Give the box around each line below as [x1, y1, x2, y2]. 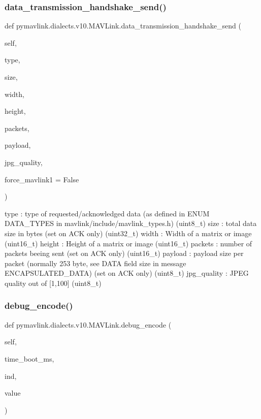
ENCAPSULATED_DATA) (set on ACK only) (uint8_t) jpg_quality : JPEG [5, 268, 249, 278]
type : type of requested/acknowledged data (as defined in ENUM [5, 208, 210, 218]
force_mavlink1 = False [5, 174, 79, 184]
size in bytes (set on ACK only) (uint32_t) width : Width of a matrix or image [5, 228, 252, 238]
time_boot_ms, [5, 353, 54, 364]
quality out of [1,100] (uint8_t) [5, 277, 102, 288]
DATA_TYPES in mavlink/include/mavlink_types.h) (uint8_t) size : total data [5, 218, 257, 229]
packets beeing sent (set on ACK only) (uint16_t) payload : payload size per [5, 248, 244, 259]
